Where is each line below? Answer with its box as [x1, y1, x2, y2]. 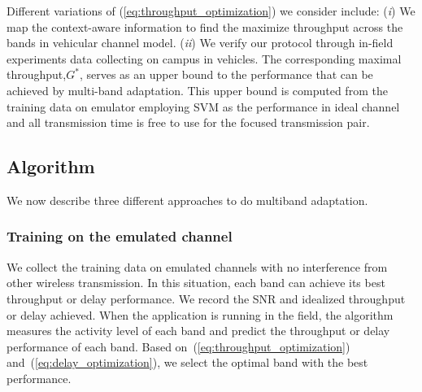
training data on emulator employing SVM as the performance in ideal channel [7, 98, 400, 115]
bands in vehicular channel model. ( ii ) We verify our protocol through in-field [7, 34, 394, 51]
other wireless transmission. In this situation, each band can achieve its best [7, 274, 385, 291]
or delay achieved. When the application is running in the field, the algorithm [7, 306, 394, 323]
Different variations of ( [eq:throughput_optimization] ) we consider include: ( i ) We [7, 2, 415, 19]
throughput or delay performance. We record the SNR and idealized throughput [7, 290, 406, 307]
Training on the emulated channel [7, 226, 233, 246]
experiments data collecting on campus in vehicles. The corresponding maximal [7, 50, 402, 67]
